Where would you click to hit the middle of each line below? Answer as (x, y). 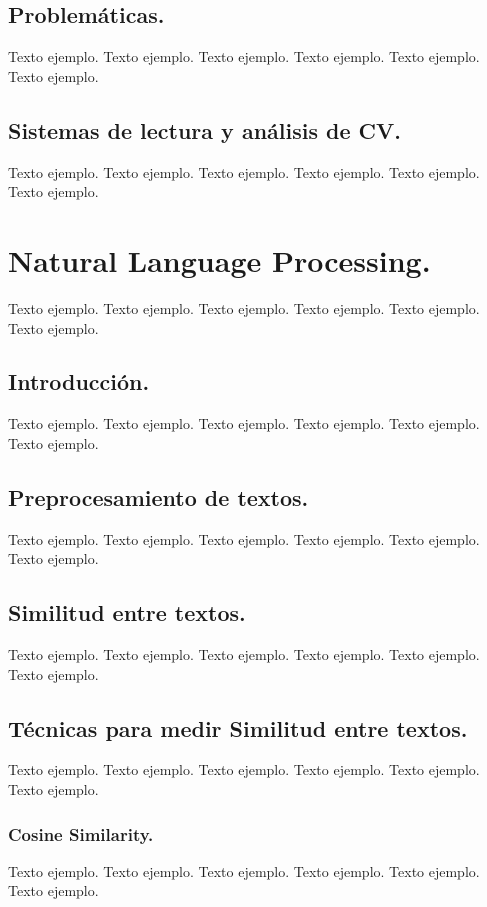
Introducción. (79, 381)
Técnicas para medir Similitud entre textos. (238, 727)
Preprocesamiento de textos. (158, 496)
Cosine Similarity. (81, 833)
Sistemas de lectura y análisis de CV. (204, 129)
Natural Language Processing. (219, 259)
